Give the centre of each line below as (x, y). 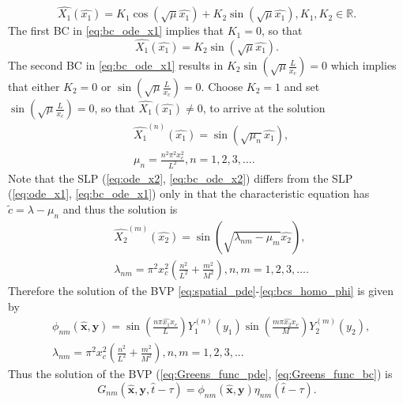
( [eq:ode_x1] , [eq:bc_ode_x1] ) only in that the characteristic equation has (189, 193)
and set (302, 87)
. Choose (222, 87)
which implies (363, 65)
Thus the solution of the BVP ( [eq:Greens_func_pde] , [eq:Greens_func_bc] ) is (200, 374)
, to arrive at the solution (264, 108)
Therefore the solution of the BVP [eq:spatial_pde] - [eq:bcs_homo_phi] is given (201, 290)
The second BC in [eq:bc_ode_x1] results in (116, 65)
